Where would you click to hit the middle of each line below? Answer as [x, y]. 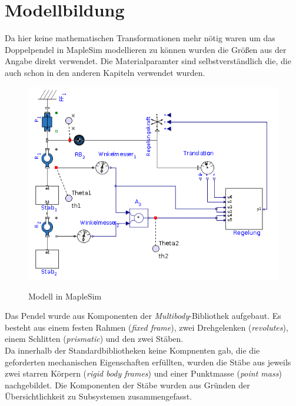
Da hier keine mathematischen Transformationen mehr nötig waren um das [140, 38]
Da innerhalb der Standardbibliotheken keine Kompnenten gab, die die [132, 350]
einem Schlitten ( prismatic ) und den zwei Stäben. [94, 339]
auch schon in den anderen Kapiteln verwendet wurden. [105, 72]
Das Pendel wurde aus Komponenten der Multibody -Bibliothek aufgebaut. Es [143, 316]
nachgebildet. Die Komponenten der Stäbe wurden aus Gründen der [127, 385]
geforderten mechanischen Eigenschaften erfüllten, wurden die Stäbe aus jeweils [148, 362]
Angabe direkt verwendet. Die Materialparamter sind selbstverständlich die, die [148, 61]
